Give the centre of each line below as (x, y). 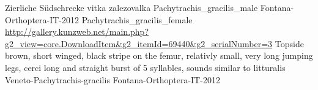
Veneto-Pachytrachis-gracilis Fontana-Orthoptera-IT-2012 (113, 79)
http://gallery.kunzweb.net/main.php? (77, 32)
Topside (289, 43)
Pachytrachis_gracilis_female (137, 19)
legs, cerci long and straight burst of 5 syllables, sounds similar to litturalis (145, 67)
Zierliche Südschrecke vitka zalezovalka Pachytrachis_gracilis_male (131, 7)
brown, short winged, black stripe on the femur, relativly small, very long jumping (159, 55)
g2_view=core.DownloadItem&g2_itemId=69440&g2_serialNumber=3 (139, 43)
